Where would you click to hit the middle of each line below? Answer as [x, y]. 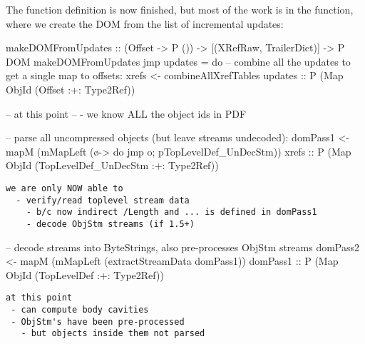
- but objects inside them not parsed [113, 334]
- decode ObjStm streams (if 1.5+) [110, 224]
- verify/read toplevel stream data [103, 200]
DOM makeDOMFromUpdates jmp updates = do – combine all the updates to [178, 61]
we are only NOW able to [65, 188]
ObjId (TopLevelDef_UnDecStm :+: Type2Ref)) [112, 165]
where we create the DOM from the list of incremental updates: [145, 23]
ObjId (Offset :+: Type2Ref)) [71, 89]
